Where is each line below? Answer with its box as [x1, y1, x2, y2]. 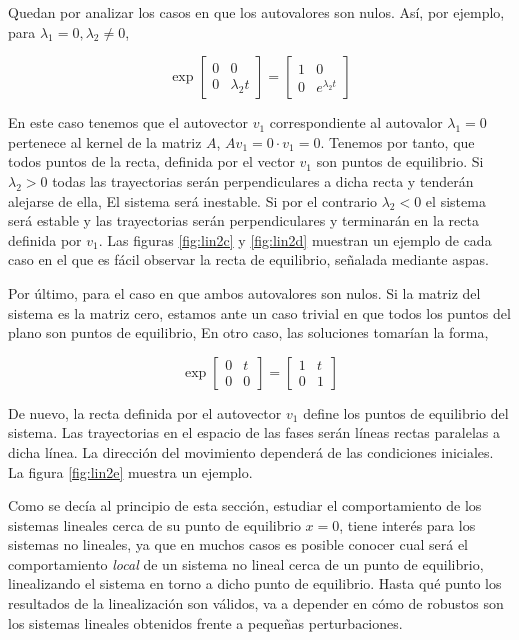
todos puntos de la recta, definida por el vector [8, 151, 295, 172]
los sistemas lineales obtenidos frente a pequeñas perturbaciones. [8, 612, 403, 633]
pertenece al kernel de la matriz [8, 131, 202, 152]
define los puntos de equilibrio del [303, 402, 509, 423]
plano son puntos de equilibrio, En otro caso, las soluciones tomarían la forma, [8, 322, 489, 343]
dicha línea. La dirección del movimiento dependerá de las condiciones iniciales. [8, 441, 494, 462]
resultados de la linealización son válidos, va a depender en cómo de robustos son [8, 593, 504, 614]
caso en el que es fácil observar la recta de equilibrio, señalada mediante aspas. [8, 249, 489, 270]
